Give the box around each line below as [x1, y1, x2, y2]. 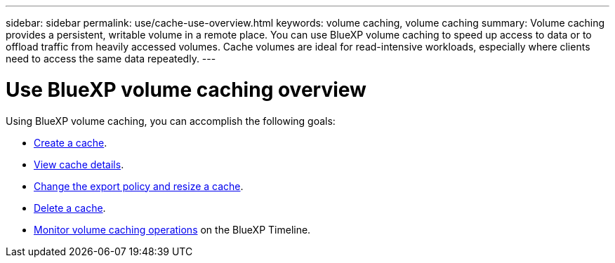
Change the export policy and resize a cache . [34, 180, 244, 192]
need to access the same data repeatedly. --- [6, 53, 216, 65]
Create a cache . [34, 136, 107, 149]
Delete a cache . [34, 201, 106, 214]
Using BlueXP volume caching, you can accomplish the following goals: [6, 114, 336, 127]
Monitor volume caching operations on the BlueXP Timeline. [34, 223, 311, 236]
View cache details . [34, 158, 124, 170]
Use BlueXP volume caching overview [6, 77, 366, 102]
